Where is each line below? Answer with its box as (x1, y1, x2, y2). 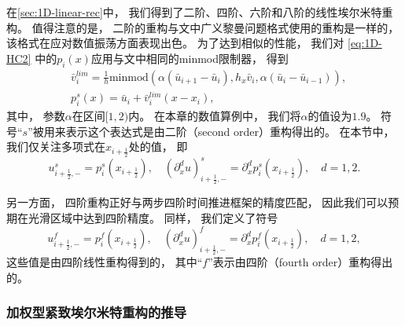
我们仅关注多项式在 (6, 138, 105, 155)
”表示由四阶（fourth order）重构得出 (208, 254, 393, 270)
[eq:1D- (347, 35, 382, 51)
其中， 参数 (6, 108, 65, 124)
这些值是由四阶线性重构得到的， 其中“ (6, 254, 203, 270)
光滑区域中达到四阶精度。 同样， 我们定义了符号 (28, 210, 278, 226)
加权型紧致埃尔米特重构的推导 (6, 302, 187, 322)
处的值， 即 (128, 138, 188, 155)
